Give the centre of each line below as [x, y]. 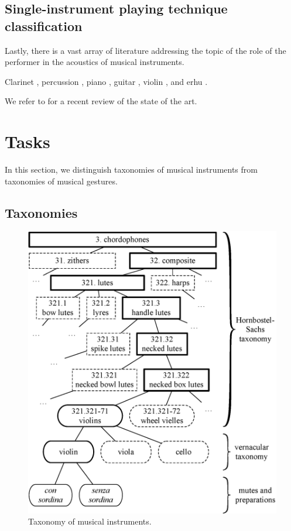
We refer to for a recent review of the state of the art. [101, 101]
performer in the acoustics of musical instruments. [95, 62]
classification [44, 25]
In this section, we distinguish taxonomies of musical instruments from [131, 169]
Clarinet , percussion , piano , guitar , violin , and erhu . [106, 81]
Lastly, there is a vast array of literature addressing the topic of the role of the [145, 50]
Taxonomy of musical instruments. [90, 521]
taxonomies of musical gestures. [61, 181]
